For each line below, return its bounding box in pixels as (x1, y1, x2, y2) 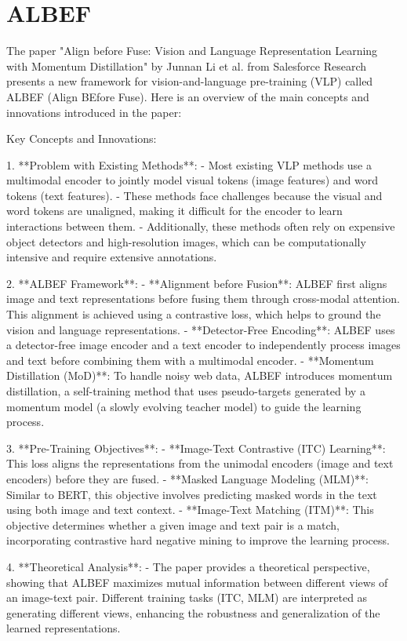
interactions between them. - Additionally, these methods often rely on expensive (6, 218, 395, 235)
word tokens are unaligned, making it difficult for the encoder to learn (6, 202, 343, 219)
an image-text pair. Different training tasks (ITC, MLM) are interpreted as (6, 589, 368, 606)
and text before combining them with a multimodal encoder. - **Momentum (6, 351, 374, 368)
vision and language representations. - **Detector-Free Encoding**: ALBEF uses (6, 321, 395, 337)
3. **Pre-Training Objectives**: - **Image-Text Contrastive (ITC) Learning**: (6, 439, 386, 456)
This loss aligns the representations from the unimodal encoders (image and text (6, 455, 394, 472)
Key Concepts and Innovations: (6, 130, 157, 147)
